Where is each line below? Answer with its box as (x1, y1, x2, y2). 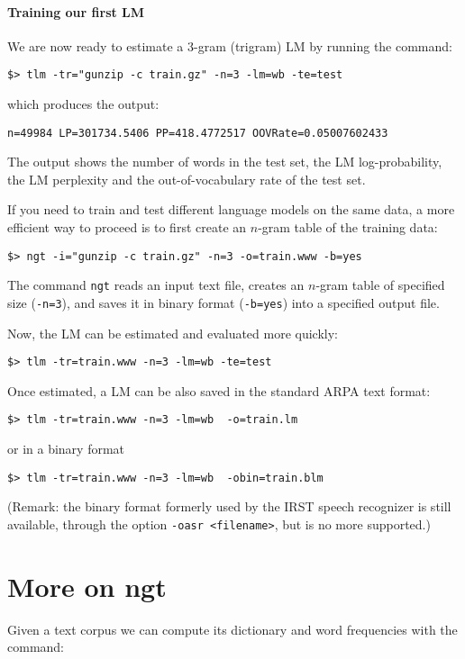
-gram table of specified (315, 275, 445, 294)
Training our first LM (7, 2, 145, 21)
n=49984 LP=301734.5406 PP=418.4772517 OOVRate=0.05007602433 (7, 126, 388, 140)
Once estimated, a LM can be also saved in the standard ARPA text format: (7, 381, 431, 400)
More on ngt (7, 567, 167, 604)
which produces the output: (7, 95, 160, 113)
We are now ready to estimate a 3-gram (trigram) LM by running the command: (7, 36, 452, 55)
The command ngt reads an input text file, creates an (7, 275, 305, 294)
